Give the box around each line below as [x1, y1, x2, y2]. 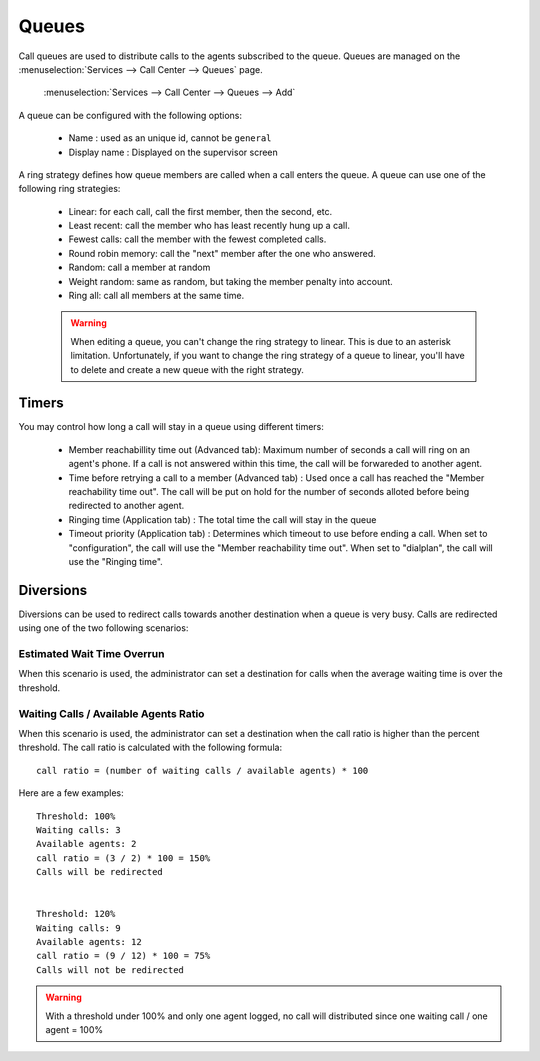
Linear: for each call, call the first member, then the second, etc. [68, 205, 333, 217]
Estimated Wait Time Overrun [18, 647, 165, 661]
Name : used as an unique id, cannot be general [68, 132, 272, 144]
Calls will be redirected [36, 866, 164, 878]
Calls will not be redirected [36, 964, 185, 975]
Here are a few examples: [18, 787, 124, 799]
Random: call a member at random [68, 261, 211, 274]
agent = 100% [45, 1024, 104, 1035]
